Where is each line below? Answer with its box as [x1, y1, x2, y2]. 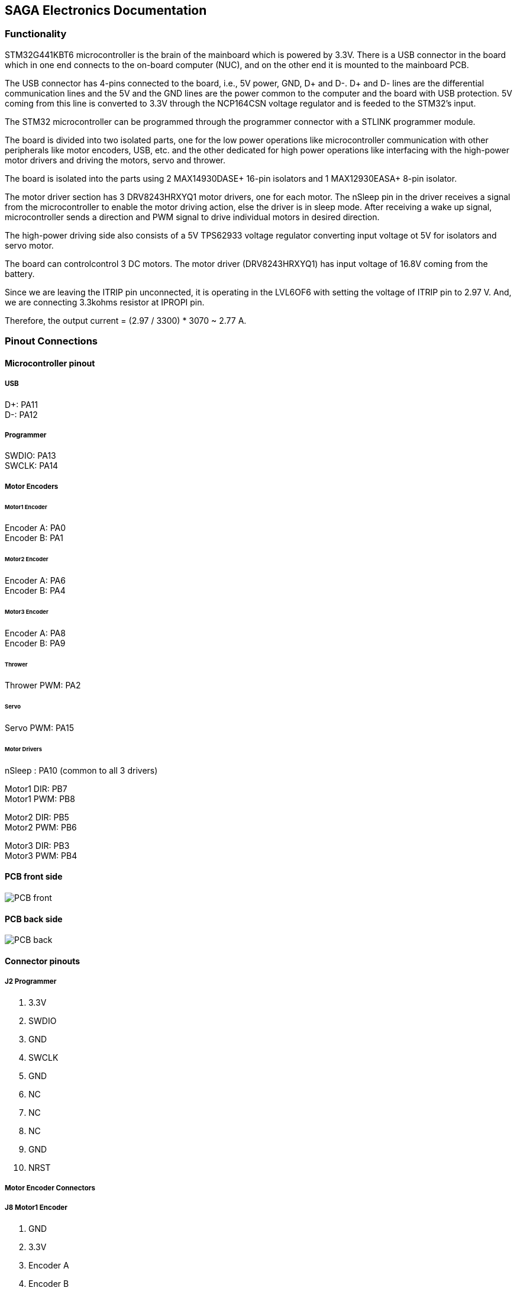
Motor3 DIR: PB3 [5, 840, 70, 851]
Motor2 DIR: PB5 [5, 812, 69, 822]
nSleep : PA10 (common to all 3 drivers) [5, 765, 158, 775]
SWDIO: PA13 [5, 450, 56, 461]
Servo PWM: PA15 [5, 723, 75, 733]
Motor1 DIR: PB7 [5, 783, 67, 794]
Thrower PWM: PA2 [5, 680, 81, 691]
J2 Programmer [5, 977, 57, 986]
